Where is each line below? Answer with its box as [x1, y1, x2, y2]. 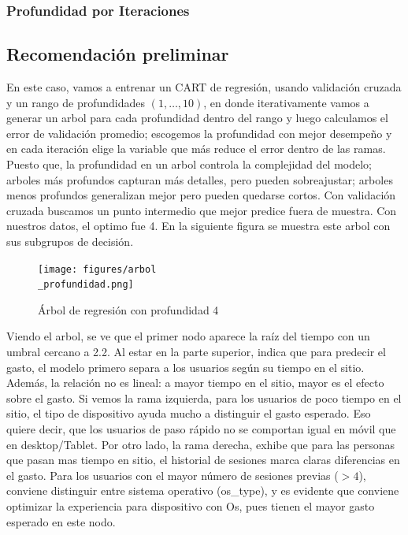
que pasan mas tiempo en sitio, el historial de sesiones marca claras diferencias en [6, 451, 400, 468]
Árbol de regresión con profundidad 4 [38, 301, 219, 318]
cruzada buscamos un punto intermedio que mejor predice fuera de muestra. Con [6, 202, 397, 218]
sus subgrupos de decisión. [6, 232, 134, 249]
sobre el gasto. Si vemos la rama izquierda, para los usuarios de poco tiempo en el [6, 389, 402, 406]
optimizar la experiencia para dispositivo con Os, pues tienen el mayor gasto [6, 498, 375, 515]
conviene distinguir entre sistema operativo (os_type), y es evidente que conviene [6, 482, 399, 499]
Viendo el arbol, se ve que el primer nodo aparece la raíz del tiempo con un [6, 328, 370, 344]
